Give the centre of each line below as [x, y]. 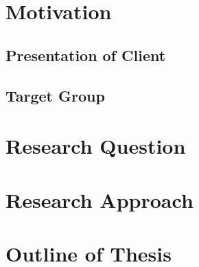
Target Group [55, 95]
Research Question [96, 146]
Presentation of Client [86, 55]
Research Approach [99, 199]
